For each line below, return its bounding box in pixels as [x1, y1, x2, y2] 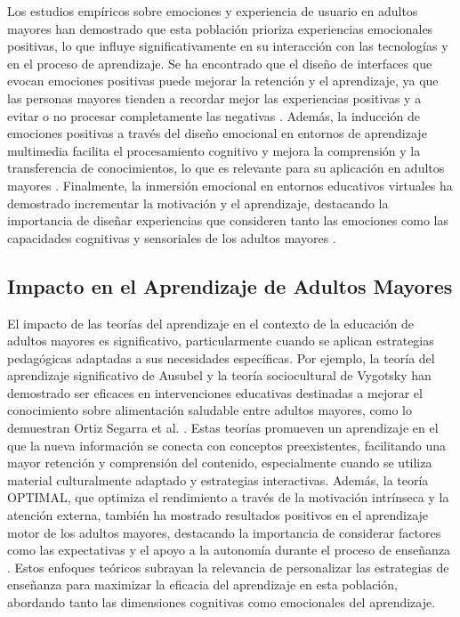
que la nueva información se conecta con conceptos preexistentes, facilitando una [7, 435, 447, 454]
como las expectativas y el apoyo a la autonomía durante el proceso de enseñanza [7, 540, 451, 559]
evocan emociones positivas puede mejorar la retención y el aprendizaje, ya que [7, 71, 439, 90]
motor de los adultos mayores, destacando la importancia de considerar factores [7, 523, 441, 541]
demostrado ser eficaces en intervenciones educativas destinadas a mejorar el [7, 383, 423, 402]
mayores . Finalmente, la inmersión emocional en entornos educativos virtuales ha [7, 175, 453, 194]
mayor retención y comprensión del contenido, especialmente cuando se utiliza [7, 453, 432, 472]
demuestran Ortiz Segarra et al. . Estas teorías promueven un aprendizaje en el [7, 418, 439, 437]
